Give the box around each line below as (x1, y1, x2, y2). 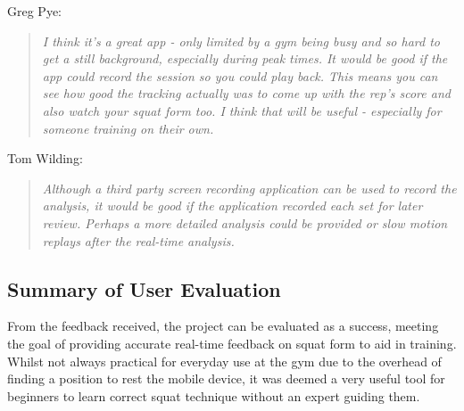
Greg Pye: (7, 2, 62, 20)
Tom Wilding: (7, 149, 83, 168)
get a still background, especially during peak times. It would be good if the (42, 49, 448, 68)
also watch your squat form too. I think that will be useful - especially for (42, 101, 442, 119)
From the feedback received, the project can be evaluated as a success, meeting (7, 316, 439, 335)
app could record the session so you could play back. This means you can (42, 66, 438, 85)
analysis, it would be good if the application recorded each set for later (42, 196, 423, 215)
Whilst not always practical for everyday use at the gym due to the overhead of (7, 351, 442, 370)
